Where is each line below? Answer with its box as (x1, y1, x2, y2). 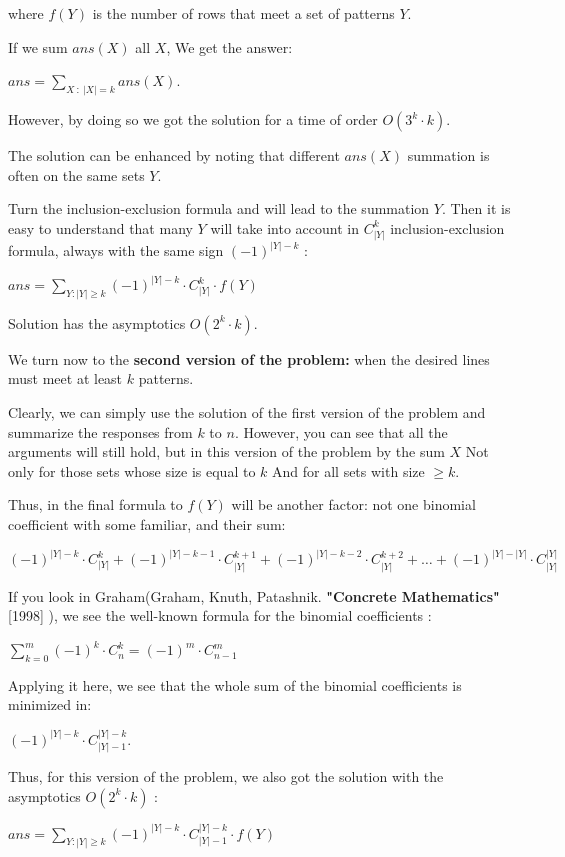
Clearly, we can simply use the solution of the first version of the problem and (8, 402, 486, 423)
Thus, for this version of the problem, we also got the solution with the (8, 766, 444, 787)
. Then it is (441, 198, 511, 219)
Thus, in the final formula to (8, 494, 183, 515)
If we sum (8, 36, 68, 57)
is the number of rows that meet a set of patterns (92, 3, 395, 23)
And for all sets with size (272, 460, 425, 481)
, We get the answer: (166, 36, 293, 57)
